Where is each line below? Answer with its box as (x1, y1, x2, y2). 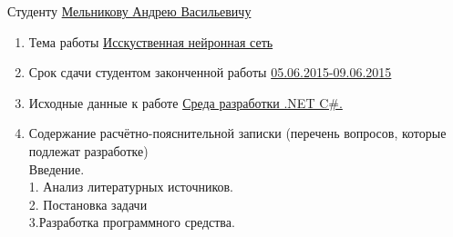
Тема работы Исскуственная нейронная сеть (28, 32, 273, 51)
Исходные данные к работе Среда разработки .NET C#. (28, 93, 343, 112)
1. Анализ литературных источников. (28, 177, 234, 196)
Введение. (28, 159, 85, 178)
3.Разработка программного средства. (28, 212, 235, 232)
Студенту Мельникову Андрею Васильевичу (7, 2, 252, 20)
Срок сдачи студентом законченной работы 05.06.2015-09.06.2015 (28, 63, 392, 82)
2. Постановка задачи (28, 194, 148, 213)
